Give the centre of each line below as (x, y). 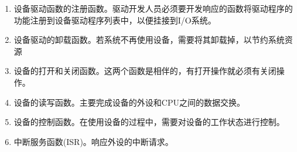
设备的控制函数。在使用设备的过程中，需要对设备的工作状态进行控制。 (149, 122)
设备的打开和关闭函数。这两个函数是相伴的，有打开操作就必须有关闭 (145, 71)
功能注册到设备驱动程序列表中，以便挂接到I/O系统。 (115, 20)
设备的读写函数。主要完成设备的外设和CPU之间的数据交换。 (129, 102)
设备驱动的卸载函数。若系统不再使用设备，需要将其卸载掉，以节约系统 (149, 40)
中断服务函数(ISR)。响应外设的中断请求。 (93, 141)
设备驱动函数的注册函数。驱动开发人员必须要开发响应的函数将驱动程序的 (153, 8)
